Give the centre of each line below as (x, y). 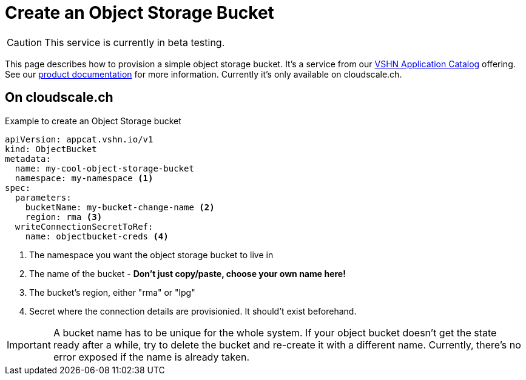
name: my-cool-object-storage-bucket (104, 168)
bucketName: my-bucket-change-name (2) (120, 207)
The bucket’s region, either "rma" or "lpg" (112, 292)
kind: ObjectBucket (51, 149)
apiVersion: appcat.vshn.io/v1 (79, 139)
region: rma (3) (64, 217)
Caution (25, 42)
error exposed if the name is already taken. (151, 357)
